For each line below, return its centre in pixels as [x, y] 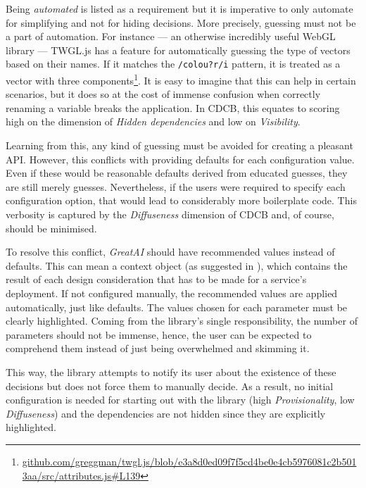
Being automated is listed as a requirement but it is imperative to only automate [179, 8]
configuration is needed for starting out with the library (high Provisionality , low [180, 400]
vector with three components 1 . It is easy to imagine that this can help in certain [181, 79]
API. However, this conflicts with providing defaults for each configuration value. [180, 159]
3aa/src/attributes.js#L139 [81, 475]
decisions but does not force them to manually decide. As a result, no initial [170, 386]
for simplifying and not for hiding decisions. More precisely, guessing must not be [181, 22]
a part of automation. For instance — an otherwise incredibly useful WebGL [171, 36]
